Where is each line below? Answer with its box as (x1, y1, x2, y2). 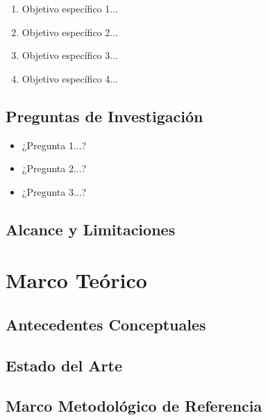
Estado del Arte (6, 354, 122, 376)
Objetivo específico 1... (22, 1, 118, 15)
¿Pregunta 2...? (22, 161, 87, 176)
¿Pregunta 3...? (22, 184, 87, 199)
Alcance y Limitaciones (6, 218, 176, 240)
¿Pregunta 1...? (22, 137, 87, 152)
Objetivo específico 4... (22, 71, 118, 85)
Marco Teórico (6, 266, 147, 294)
